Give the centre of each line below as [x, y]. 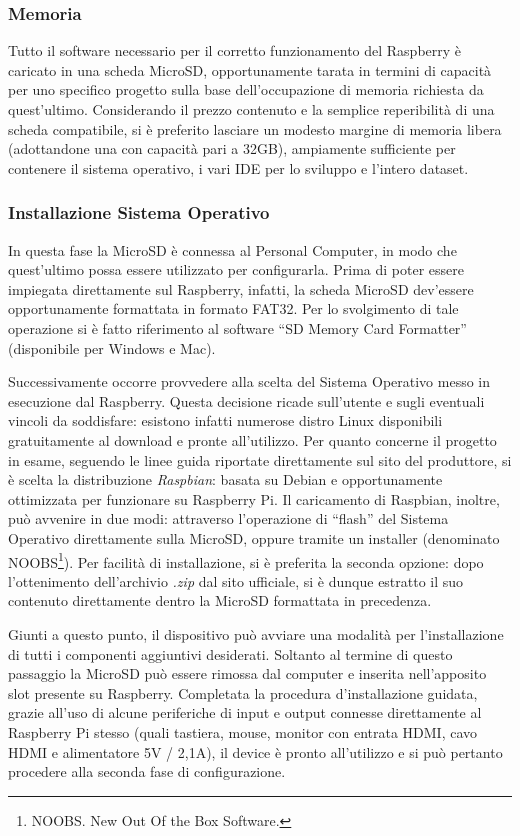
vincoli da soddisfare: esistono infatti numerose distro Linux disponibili [225, 420]
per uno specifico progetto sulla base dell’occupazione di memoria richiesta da [246, 89]
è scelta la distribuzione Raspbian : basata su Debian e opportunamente [225, 479]
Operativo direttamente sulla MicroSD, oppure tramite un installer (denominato [254, 537]
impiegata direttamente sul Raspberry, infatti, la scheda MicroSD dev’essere [241, 288]
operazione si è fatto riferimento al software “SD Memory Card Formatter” [237, 327]
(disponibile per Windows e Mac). [112, 347]
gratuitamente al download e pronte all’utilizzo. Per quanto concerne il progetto [252, 439]
